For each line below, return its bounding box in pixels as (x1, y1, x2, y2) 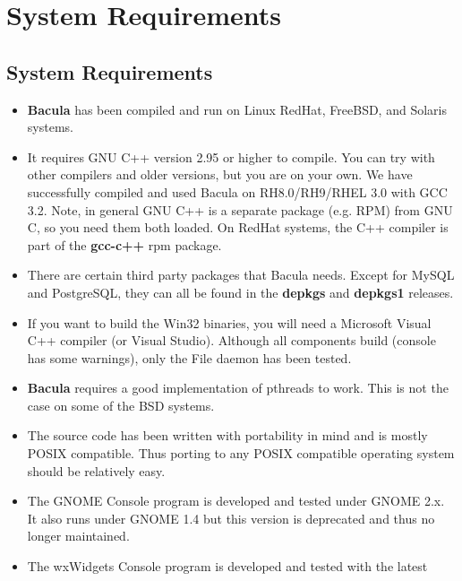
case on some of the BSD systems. (27, 395, 215, 414)
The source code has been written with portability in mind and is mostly (27, 426, 428, 445)
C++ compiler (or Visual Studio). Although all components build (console (27, 331, 436, 350)
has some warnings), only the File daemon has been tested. (27, 348, 352, 367)
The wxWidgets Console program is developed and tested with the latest (27, 557, 428, 576)
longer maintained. (27, 526, 130, 545)
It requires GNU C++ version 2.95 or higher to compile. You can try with (27, 147, 435, 166)
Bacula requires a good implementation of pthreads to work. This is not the (27, 378, 449, 397)
